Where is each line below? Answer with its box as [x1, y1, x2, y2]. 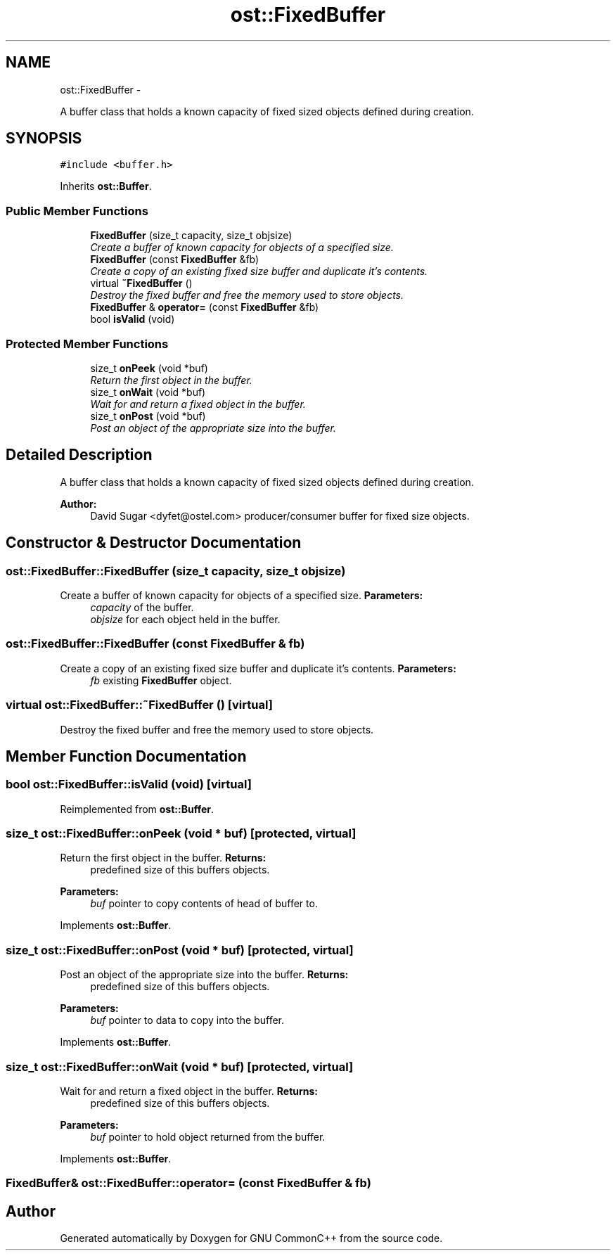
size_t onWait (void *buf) [90, 385, 206, 398]
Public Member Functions [6, 203, 148, 218]
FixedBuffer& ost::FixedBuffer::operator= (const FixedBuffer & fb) [6, 1176, 371, 1191]
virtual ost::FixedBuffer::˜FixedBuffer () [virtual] [6, 698, 273, 712]
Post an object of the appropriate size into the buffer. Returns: [60, 968, 349, 981]
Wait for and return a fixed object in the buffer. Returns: [60, 1084, 319, 1097]
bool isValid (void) [90, 313, 175, 326]
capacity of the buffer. [90, 601, 194, 613]
